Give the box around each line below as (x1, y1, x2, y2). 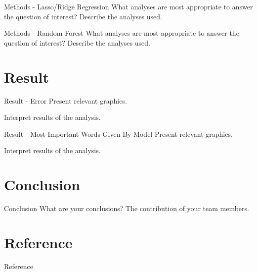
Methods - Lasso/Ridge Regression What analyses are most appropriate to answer (4, 1, 253, 11)
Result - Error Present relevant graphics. (4, 95, 127, 106)
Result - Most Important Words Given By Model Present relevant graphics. (4, 128, 233, 139)
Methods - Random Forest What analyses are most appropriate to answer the (4, 28, 239, 38)
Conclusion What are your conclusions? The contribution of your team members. (4, 203, 249, 213)
